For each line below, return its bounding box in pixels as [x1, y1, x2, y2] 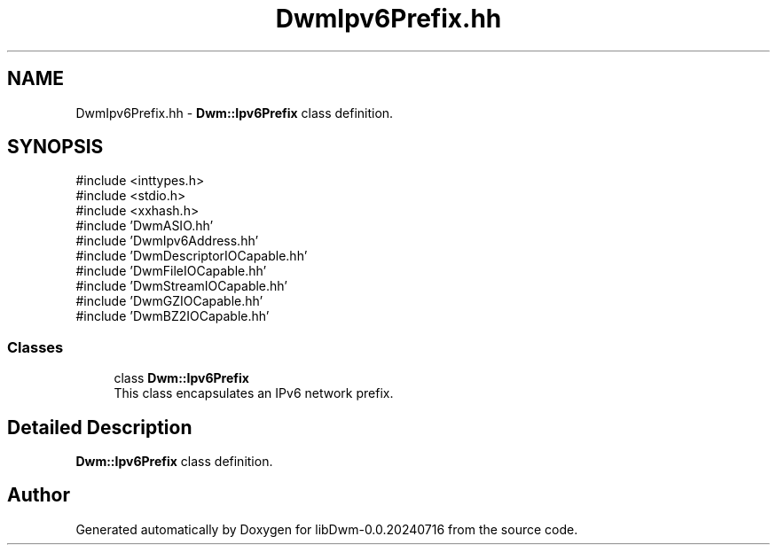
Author [7, 484, 70, 507]
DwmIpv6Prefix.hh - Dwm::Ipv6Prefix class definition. [75, 105, 394, 121]
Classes [7, 338, 64, 356]
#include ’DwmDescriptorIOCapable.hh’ [75, 248, 308, 264]
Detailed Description [7, 416, 192, 439]
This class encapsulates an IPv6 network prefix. [114, 385, 394, 401]
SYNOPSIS [7, 136, 104, 159]
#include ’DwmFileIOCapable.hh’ [75, 263, 267, 279]
